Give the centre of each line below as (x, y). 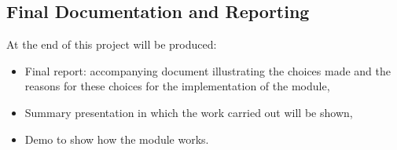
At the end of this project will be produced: (112, 44)
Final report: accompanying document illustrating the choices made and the (208, 70)
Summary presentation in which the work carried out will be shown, (189, 112)
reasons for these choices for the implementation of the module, (177, 86)
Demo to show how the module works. (117, 139)
